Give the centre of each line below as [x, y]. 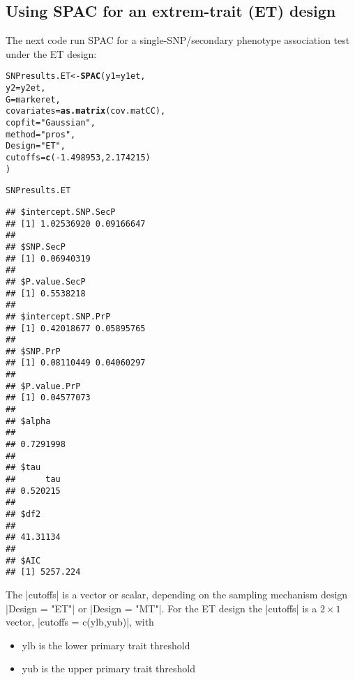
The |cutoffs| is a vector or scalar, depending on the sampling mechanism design [177, 594]
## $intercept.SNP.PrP [58, 316]
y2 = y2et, [26, 88]
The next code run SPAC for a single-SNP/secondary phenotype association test [178, 40]
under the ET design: [51, 53]
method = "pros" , [41, 134]
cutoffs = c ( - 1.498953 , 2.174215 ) [78, 157]
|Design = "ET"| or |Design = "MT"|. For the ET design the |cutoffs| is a [161, 608]
